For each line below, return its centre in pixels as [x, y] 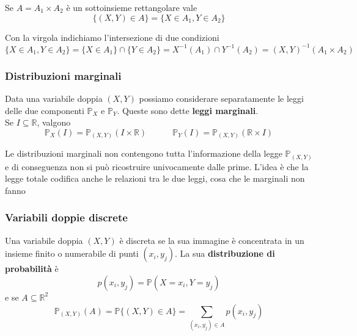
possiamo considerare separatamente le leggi [221, 98]
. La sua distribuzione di [225, 253]
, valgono [54, 122]
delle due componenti [45, 110]
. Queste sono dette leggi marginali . [188, 110]
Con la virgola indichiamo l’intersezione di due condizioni [112, 37]
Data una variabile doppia [54, 98]
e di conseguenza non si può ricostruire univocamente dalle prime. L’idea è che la [157, 166]
